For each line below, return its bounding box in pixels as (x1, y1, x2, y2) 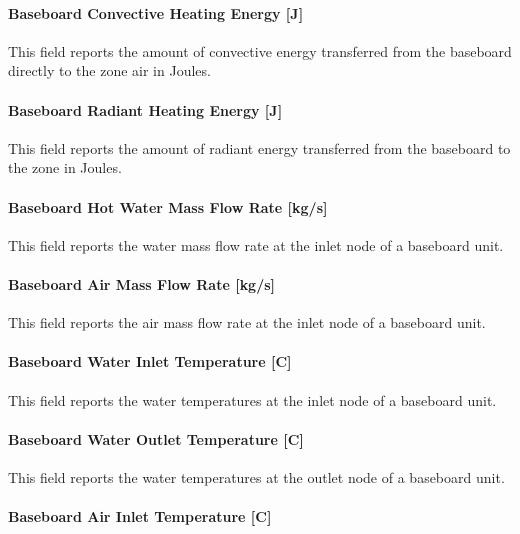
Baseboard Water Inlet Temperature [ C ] (8, 351, 292, 372)
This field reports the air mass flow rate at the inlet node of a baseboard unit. (8, 312, 486, 333)
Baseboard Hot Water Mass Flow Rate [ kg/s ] (8, 196, 328, 217)
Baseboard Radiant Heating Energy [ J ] (8, 99, 283, 120)
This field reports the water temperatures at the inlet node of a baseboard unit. (8, 389, 497, 410)
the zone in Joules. (8, 157, 122, 178)
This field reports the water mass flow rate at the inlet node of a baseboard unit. (8, 234, 504, 255)
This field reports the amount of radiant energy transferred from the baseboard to (8, 137, 511, 158)
